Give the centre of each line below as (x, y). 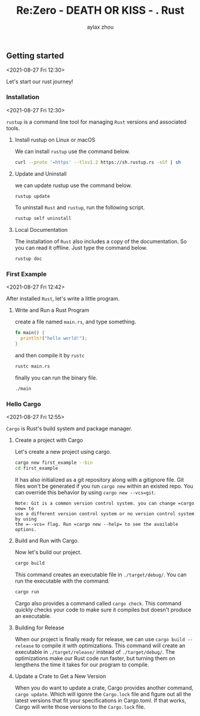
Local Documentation (41, 230)
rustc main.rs (32, 366)
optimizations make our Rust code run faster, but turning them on (95, 658)
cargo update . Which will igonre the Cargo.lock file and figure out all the (103, 694)
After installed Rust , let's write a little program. (63, 299)
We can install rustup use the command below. (72, 151)
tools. (13, 128)
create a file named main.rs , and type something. (75, 322)
